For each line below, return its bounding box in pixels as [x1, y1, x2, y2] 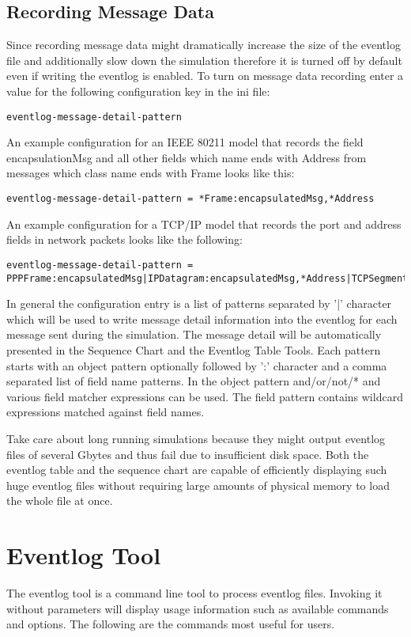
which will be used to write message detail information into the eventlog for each [6, 310, 398, 327]
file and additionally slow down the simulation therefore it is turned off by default [6, 51, 402, 68]
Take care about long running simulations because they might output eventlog [6, 430, 386, 446]
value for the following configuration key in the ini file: [6, 82, 270, 99]
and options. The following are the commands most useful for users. [6, 616, 335, 632]
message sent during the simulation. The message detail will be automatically [6, 326, 382, 343]
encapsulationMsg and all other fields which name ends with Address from [6, 149, 367, 165]
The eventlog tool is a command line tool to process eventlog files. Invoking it [6, 585, 383, 601]
